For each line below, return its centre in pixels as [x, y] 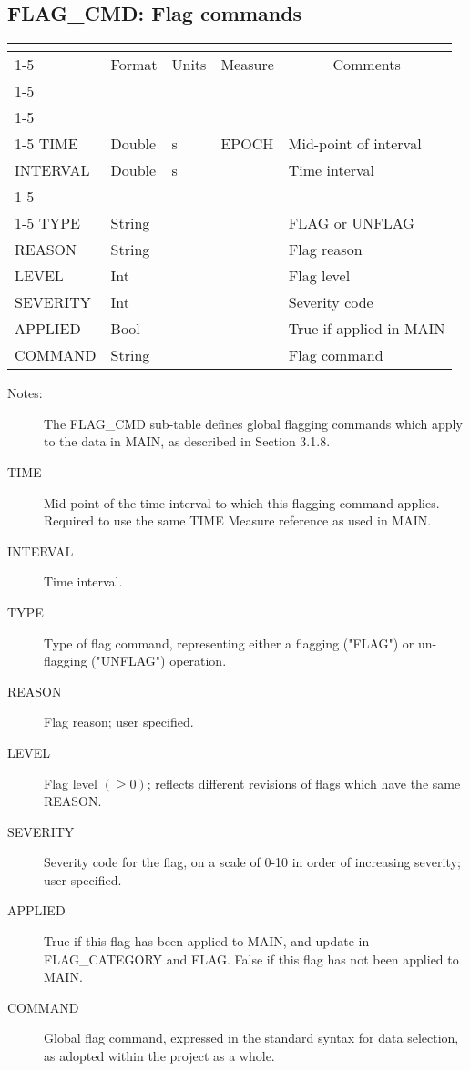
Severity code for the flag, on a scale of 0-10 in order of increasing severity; [252, 862]
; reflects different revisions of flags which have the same [304, 783]
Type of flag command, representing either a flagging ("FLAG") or [229, 643]
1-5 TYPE [48, 223]
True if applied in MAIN [367, 329]
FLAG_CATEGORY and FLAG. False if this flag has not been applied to [251, 959]
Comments [367, 65]
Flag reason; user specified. [119, 722]
